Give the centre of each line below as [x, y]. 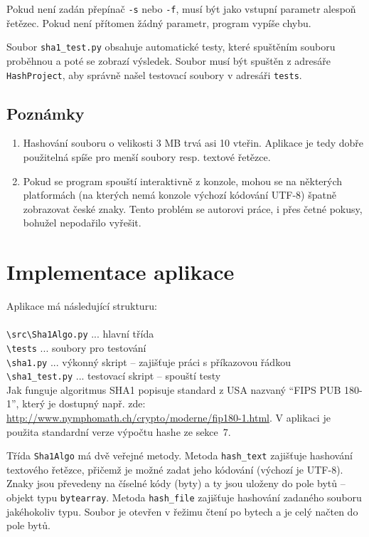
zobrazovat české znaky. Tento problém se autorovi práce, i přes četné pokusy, [193, 208]
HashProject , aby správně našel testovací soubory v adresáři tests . [154, 74]
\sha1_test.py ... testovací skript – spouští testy [114, 376]
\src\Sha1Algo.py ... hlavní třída [80, 334]
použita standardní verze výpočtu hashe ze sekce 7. [119, 431]
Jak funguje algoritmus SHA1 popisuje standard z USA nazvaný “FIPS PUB [174, 389]
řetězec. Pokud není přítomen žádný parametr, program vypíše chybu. [159, 22]
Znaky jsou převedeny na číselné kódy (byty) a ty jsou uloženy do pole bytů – [176, 483]
